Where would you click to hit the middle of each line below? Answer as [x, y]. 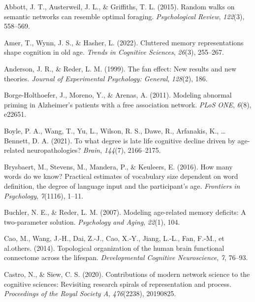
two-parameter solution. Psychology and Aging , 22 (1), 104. [92, 221]
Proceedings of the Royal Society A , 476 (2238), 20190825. [90, 293]
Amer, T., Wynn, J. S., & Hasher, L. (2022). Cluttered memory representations [124, 42]
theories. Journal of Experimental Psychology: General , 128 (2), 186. [106, 78]
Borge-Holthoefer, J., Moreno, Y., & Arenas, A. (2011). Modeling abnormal [118, 95]
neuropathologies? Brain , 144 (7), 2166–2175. [94, 150]
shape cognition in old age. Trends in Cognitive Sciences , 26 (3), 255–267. [114, 52]
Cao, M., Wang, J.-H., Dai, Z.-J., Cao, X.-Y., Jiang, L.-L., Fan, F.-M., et [114, 238]
